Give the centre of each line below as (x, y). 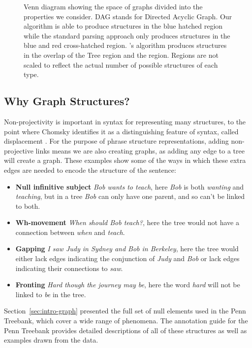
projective (19, 150)
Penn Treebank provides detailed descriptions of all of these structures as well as (126, 330)
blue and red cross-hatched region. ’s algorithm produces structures (125, 45)
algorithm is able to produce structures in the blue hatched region (123, 26)
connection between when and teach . (70, 232)
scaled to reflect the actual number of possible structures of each (121, 64)
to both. (28, 206)
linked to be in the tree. (51, 294)
